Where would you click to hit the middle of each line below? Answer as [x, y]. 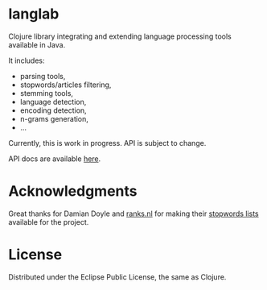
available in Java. [37, 44]
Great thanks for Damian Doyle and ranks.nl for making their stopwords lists [133, 213]
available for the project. [49, 222]
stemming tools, [47, 93]
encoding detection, [53, 110]
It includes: [27, 60]
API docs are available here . [55, 159]
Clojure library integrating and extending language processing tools [120, 36]
